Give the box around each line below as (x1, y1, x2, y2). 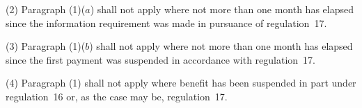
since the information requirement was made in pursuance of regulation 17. (6, 15, 327, 30)
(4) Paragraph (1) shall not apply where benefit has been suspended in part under (6, 75, 356, 90)
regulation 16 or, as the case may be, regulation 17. (6, 89, 228, 103)
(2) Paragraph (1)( (6, 2, 86, 16)
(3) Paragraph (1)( (6, 39, 86, 53)
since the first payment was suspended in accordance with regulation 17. (6, 52, 315, 66)
